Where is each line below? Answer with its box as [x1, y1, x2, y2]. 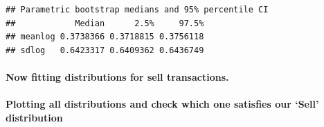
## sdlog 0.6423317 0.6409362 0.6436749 [6, 45, 204, 55]
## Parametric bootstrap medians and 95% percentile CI [6, 5, 269, 14]
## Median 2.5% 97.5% [6, 18, 204, 28]
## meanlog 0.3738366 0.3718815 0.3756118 [6, 32, 204, 42]
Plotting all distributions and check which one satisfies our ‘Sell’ [6, 97, 319, 111]
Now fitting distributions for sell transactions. [6, 69, 229, 84]
